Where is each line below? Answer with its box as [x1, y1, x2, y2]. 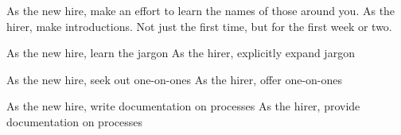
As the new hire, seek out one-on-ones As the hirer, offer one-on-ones [6, 71, 343, 87]
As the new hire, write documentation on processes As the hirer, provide [6, 98, 360, 114]
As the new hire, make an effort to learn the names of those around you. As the [6, 2, 395, 18]
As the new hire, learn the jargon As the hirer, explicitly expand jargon [6, 44, 355, 61]
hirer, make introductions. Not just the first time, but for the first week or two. [6, 17, 392, 34]
